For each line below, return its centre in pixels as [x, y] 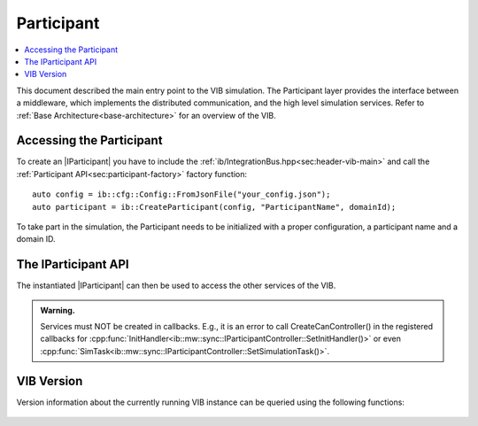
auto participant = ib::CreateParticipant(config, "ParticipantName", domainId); [214, 207]
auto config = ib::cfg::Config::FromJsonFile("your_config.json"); [181, 194]
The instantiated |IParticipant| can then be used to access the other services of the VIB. [176, 286]
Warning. [58, 310]
